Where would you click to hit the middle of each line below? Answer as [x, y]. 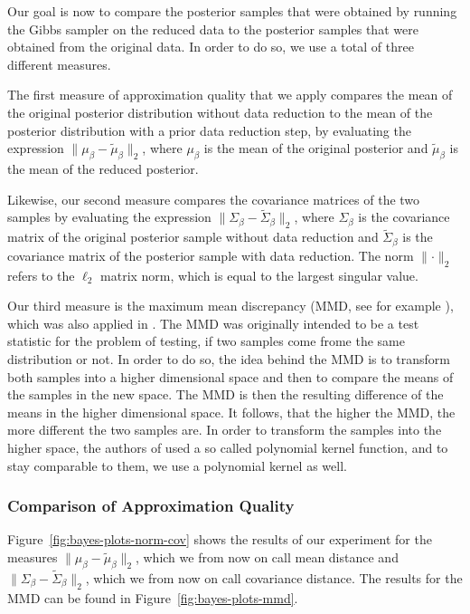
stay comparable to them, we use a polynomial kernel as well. [177, 465]
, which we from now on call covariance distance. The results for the [274, 577]
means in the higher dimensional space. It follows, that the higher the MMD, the [231, 412]
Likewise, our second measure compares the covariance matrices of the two [214, 199]
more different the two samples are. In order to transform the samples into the [225, 430]
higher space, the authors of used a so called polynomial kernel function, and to [228, 447]
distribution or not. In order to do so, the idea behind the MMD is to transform [229, 359]
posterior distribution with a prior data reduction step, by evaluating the [209, 130]
